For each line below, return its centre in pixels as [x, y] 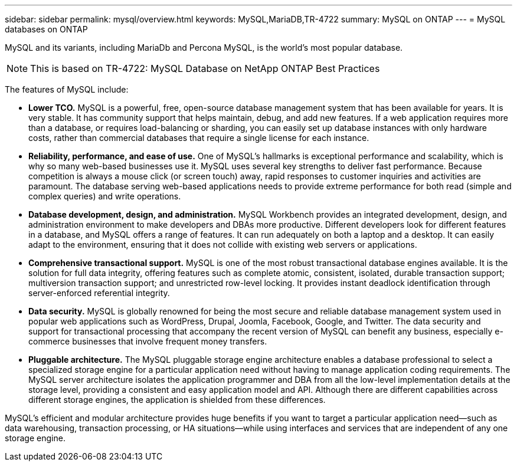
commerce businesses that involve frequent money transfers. [148, 341]
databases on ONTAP [46, 29]
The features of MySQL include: [67, 89]
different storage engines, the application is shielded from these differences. [177, 400]
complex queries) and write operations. [105, 196]
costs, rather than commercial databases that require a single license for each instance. [199, 138]
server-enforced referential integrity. [99, 293]
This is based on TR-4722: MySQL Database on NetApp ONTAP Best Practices [205, 68]
